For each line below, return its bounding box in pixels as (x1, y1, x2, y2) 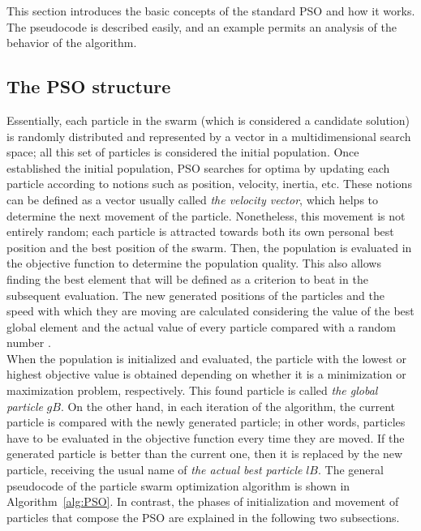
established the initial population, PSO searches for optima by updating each (6, 159, 390, 176)
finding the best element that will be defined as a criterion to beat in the (6, 270, 368, 287)
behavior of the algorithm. (6, 34, 137, 51)
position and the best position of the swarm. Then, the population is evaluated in (6, 238, 412, 255)
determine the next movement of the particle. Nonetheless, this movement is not (6, 207, 406, 224)
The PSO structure (6, 74, 171, 99)
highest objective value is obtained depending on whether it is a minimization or (6, 366, 406, 383)
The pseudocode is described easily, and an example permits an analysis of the (6, 18, 397, 35)
